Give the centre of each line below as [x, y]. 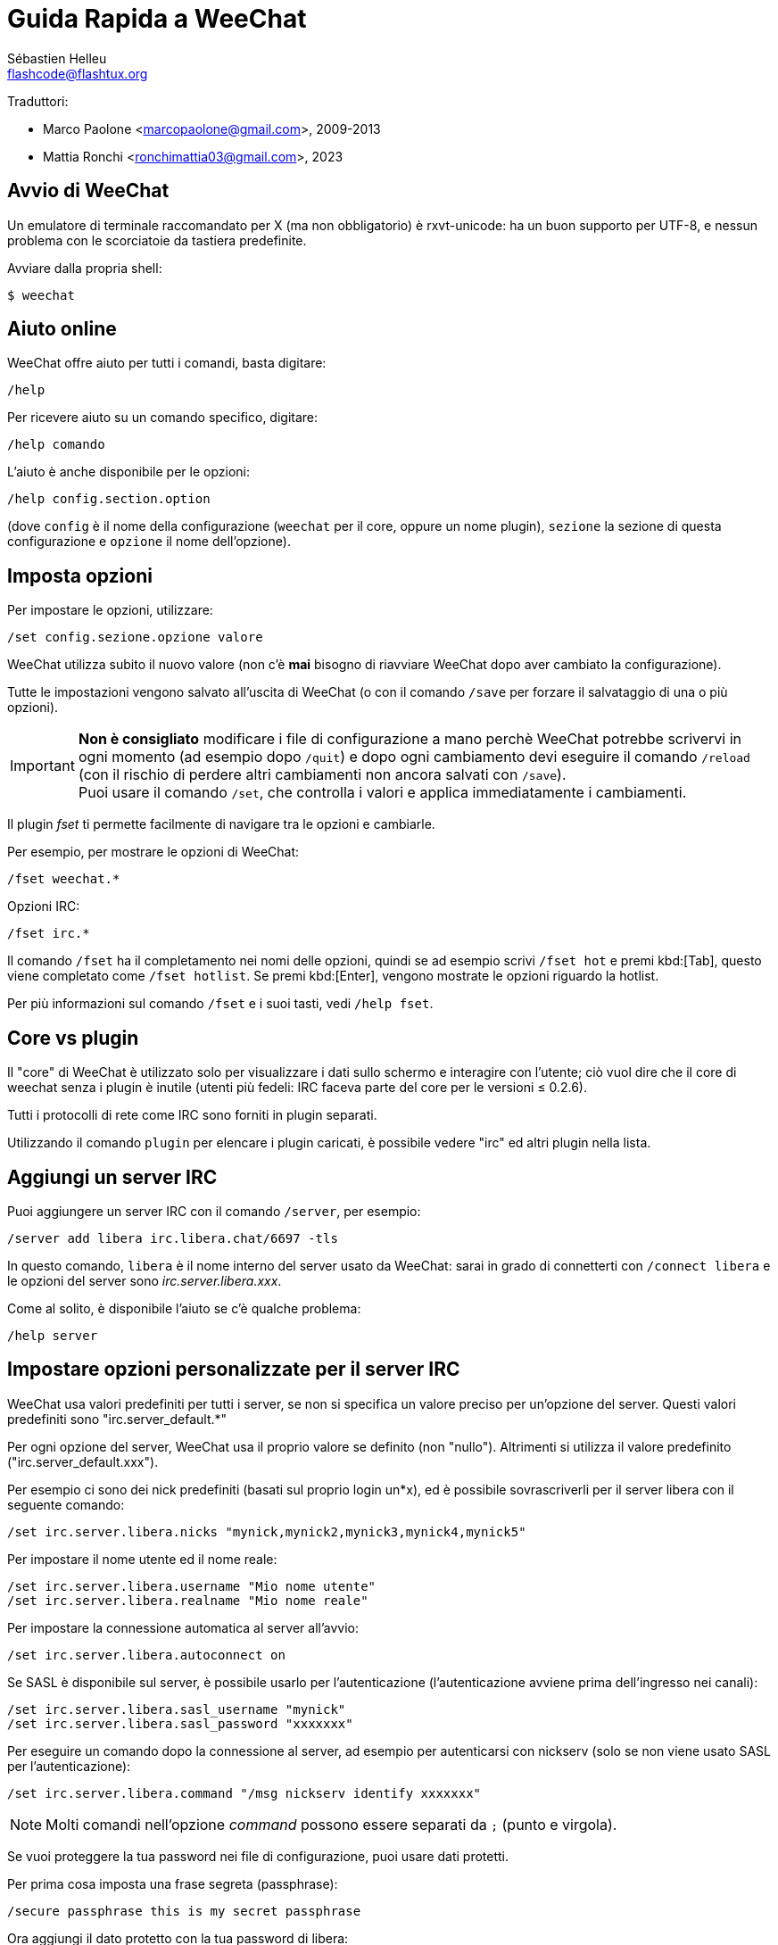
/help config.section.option [109, 499]
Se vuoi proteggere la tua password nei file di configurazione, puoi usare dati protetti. [258, 1856]
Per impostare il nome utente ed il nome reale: [142, 1559]
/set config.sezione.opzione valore [135, 637]
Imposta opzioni [80, 575]
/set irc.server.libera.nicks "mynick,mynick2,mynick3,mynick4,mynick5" [267, 1531]
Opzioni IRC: [44, 906]
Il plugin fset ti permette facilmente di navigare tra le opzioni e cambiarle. [221, 824]
